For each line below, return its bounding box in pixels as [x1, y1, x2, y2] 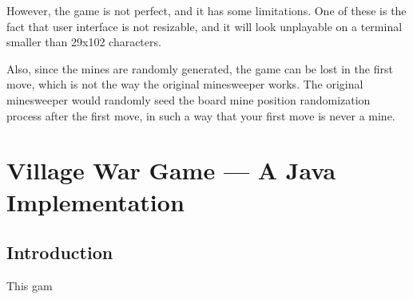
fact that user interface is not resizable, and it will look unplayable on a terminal [6, 18, 403, 34]
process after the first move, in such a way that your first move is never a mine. [6, 107, 395, 124]
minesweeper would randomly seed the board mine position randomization [6, 91, 371, 108]
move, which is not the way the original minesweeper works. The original [6, 76, 363, 92]
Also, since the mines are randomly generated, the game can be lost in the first [6, 60, 393, 77]
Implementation [6, 185, 185, 218]
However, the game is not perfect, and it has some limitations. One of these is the [6, 2, 407, 18]
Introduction [6, 240, 113, 265]
